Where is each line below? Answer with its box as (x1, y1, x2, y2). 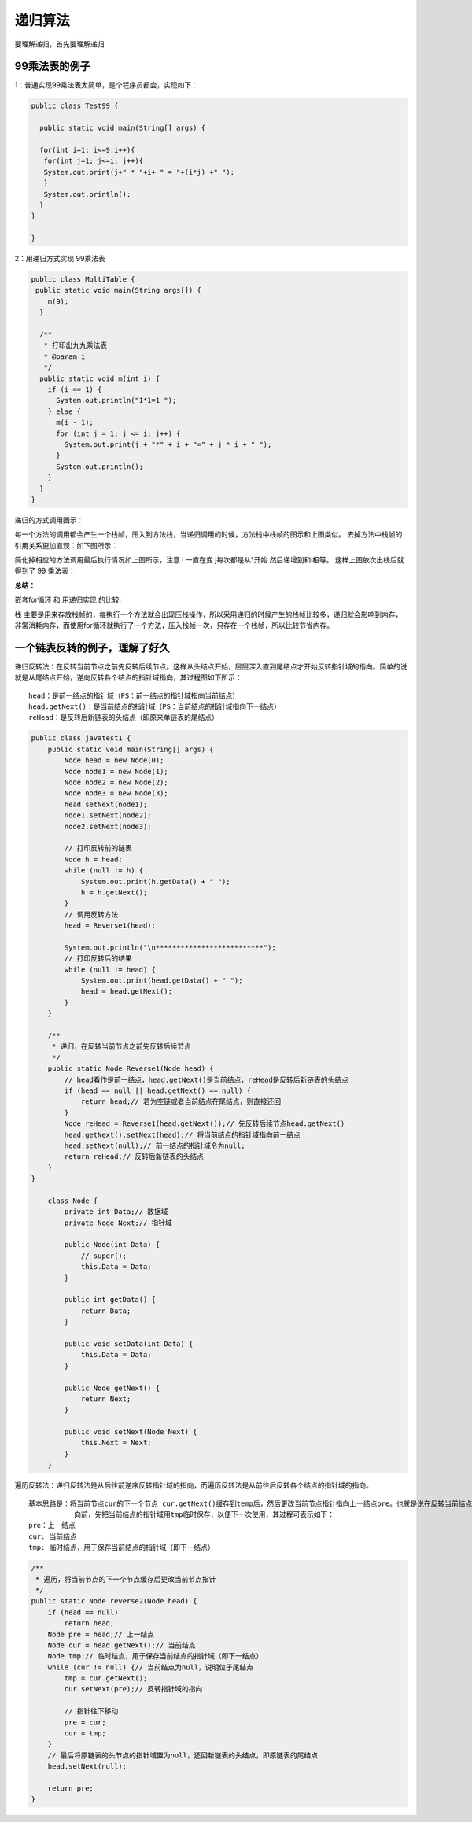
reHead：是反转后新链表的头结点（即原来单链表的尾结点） (28, 713, 219, 722)
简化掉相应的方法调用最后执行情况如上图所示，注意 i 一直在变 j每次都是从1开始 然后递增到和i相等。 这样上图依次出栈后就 (14, 555, 404, 565)
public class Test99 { (31, 101, 119, 110)
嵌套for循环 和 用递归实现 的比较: (14, 595, 122, 605)
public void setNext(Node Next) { (64, 1428, 197, 1437)
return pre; (47, 1783, 94, 1793)
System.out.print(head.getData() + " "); (80, 976, 243, 985)
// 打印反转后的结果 (64, 954, 133, 963)
